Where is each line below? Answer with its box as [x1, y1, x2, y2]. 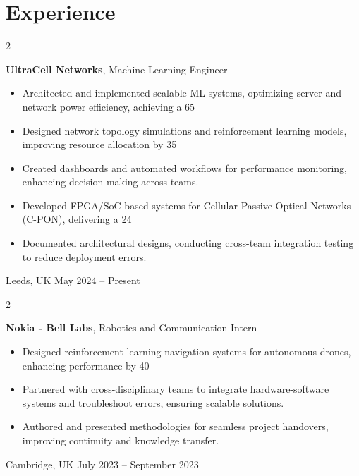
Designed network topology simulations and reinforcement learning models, [22, 123, 347, 138]
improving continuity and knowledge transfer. [22, 433, 219, 447]
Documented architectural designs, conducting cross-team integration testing [22, 236, 354, 250]
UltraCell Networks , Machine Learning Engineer [6, 61, 228, 76]
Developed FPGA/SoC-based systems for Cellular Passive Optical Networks [22, 197, 351, 212]
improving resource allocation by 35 [22, 137, 177, 152]
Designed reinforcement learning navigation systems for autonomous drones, [22, 344, 351, 359]
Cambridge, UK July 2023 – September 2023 [6, 456, 199, 471]
